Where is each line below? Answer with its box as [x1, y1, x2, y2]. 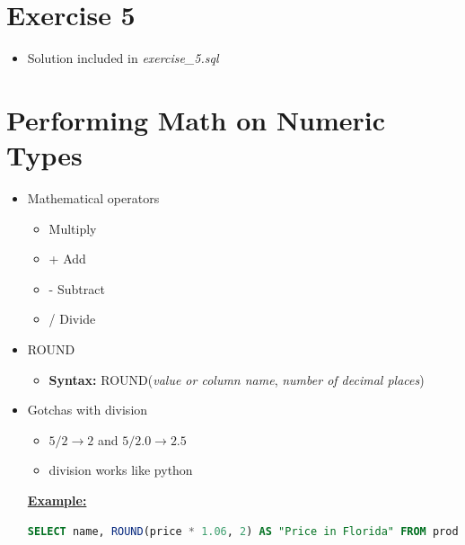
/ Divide [48, 309, 96, 328]
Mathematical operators [27, 189, 160, 208]
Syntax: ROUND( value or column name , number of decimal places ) [48, 370, 425, 389]
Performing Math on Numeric [6, 101, 386, 138]
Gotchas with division [27, 400, 148, 419]
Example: [27, 490, 87, 509]
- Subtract [48, 279, 105, 298]
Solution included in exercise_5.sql [27, 49, 219, 67]
